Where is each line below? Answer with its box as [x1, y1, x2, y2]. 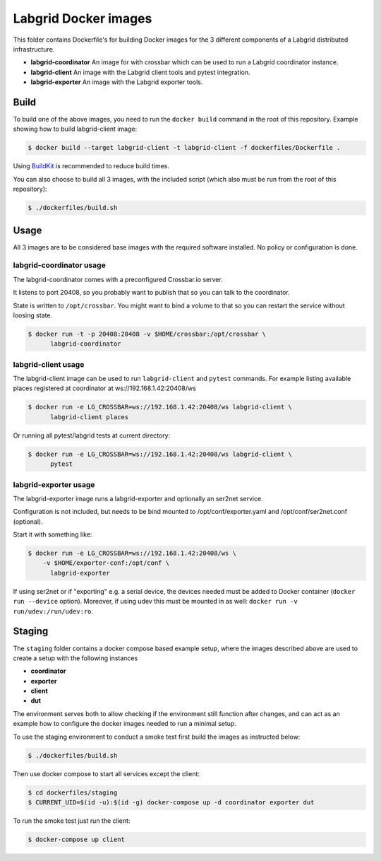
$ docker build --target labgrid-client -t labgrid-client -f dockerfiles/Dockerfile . [28, 143, 341, 152]
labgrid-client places [50, 413, 129, 421]
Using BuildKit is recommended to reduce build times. [13, 162, 169, 170]
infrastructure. [13, 45, 55, 53]
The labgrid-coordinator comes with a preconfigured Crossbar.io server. [13, 275, 224, 283]
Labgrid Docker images [13, 11, 152, 26]
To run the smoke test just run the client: [13, 816, 131, 825]
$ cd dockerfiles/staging [28, 788, 118, 797]
